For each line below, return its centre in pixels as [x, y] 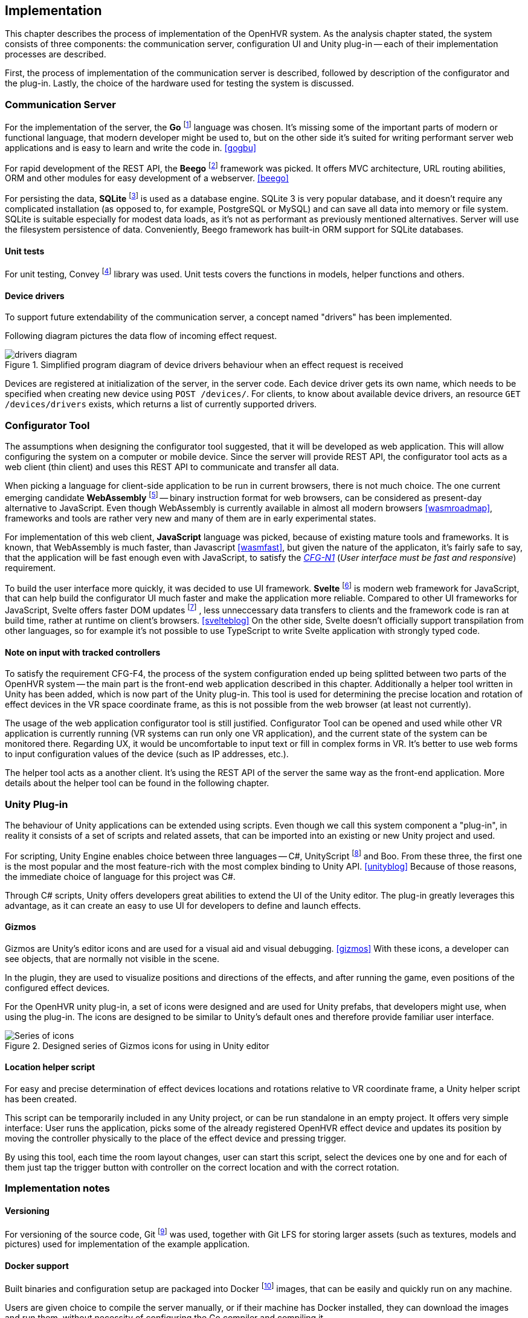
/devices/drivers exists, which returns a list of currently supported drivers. [161, 404]
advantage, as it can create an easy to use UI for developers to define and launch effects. [183, 905]
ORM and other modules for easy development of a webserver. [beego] [147, 178]
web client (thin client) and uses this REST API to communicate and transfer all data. [172, 467]
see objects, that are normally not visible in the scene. [112, 958]
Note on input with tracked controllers [83, 652]
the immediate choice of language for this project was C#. [120, 876]
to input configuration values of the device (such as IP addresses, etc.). [147, 754]
